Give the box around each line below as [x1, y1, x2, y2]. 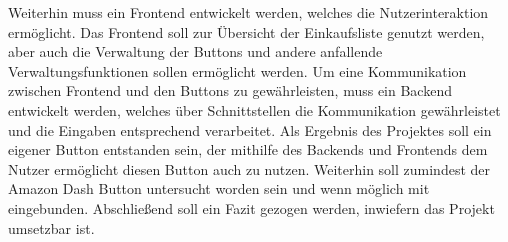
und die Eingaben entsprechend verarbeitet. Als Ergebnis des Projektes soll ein [8, 119, 492, 140]
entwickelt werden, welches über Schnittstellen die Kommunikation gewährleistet [8, 99, 501, 120]
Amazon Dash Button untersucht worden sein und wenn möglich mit [8, 178, 430, 199]
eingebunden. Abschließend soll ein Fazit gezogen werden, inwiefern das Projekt [8, 197, 495, 218]
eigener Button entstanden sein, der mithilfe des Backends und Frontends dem [8, 139, 488, 160]
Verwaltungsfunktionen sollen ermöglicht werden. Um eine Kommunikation [8, 60, 467, 81]
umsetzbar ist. [8, 217, 95, 238]
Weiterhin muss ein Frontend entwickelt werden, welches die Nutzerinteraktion [8, 2, 489, 22]
